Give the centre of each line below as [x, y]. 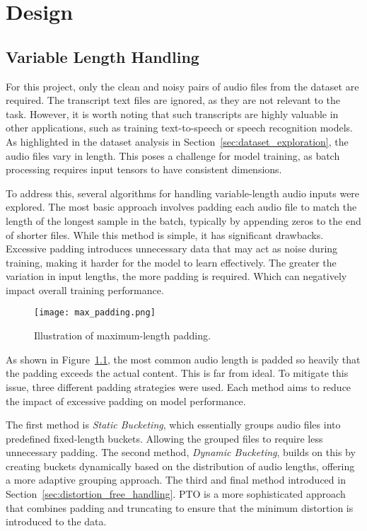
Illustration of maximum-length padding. [122, 335]
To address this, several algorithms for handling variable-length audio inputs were [183, 193]
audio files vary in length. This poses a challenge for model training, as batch [173, 155]
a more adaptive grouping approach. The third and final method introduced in [176, 480]
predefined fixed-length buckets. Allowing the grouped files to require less [164, 438]
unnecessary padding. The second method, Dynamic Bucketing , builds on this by [181, 452]
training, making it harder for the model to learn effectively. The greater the [171, 262]
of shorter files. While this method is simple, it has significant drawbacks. [165, 234]
